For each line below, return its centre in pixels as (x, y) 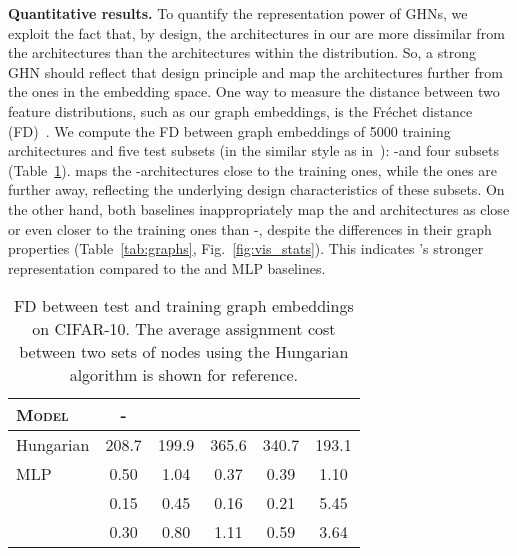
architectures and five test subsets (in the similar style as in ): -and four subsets (253, 150)
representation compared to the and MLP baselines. (167, 267)
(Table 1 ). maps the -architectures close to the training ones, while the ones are (252, 169)
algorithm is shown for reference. (184, 375)
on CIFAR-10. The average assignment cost (184, 329)
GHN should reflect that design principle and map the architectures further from (255, 71)
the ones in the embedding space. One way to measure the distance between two (254, 91)
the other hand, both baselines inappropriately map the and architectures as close (259, 208)
